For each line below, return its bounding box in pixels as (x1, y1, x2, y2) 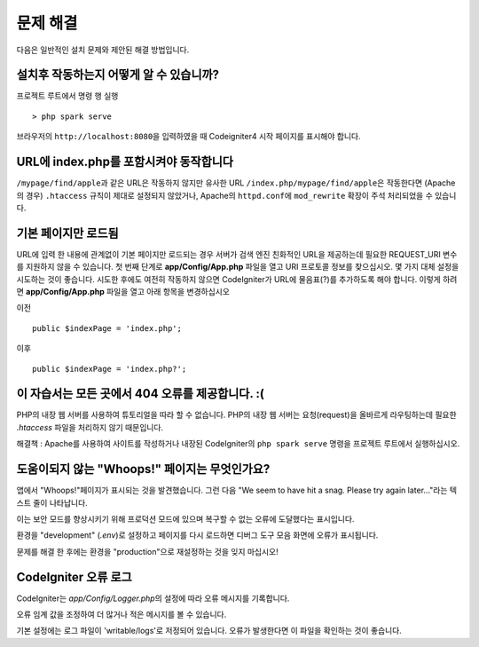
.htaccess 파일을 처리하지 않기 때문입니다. (16, 422, 164, 432)
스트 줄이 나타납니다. (16, 497, 88, 508)
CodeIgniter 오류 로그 (16, 569, 132, 585)
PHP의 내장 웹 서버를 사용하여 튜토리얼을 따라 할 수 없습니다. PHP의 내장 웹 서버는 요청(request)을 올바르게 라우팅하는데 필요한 (16, 409, 457, 421)
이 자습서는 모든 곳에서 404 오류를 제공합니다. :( (16, 386, 265, 401)
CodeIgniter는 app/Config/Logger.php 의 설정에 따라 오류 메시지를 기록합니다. (16, 593, 290, 604)
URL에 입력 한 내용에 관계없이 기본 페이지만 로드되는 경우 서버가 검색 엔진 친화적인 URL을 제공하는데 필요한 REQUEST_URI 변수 (16, 249, 458, 259)
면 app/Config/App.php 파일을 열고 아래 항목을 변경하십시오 (16, 287, 231, 296)
